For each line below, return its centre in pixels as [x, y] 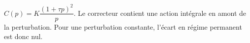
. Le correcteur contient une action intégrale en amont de [160, 13]
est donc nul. [23, 36]
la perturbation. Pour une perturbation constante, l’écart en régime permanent [123, 26]
